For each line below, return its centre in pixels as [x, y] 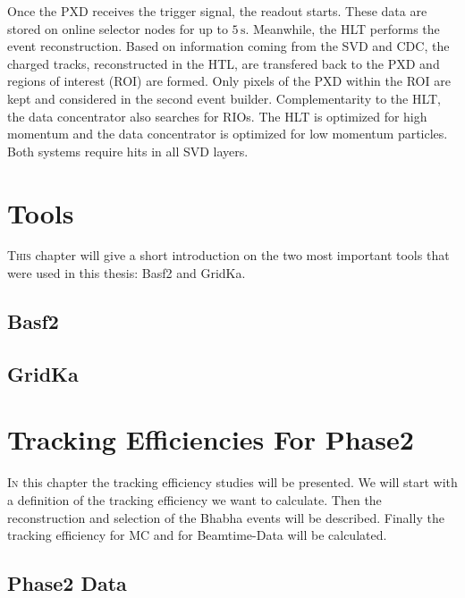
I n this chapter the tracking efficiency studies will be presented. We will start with [232, 482]
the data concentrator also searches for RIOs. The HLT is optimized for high [217, 116]
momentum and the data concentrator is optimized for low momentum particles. [228, 134]
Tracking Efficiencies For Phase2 [211, 439]
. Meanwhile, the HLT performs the [342, 28]
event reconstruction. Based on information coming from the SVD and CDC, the [228, 46]
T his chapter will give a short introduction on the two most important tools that [228, 255]
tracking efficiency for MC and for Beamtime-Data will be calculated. [197, 535]
